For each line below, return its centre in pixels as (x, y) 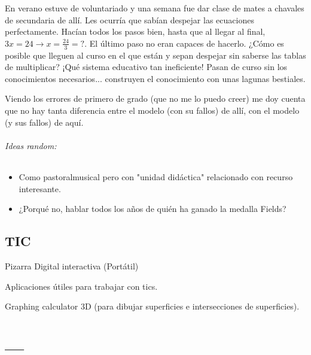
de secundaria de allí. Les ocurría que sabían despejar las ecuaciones (129, 19)
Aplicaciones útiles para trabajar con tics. (81, 286)
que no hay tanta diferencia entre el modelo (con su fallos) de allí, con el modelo (152, 110)
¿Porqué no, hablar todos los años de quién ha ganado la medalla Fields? (153, 209)
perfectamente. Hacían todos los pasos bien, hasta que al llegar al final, (135, 31)
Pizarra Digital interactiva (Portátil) (72, 266)
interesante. (40, 188)
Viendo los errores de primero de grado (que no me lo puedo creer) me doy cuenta (155, 98)
